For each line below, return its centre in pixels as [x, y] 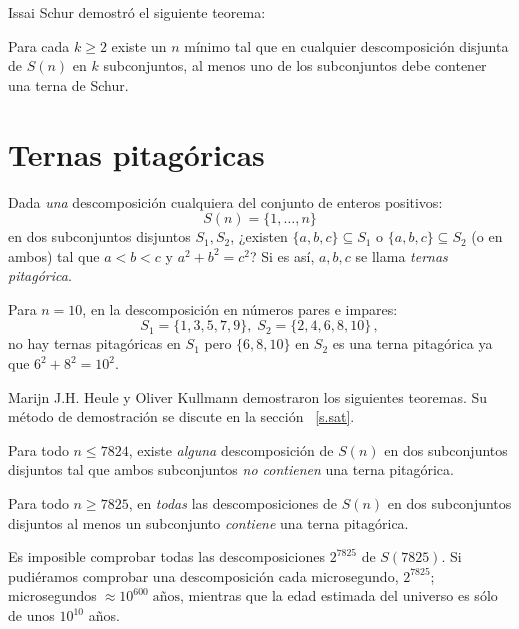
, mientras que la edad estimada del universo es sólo [339, 595]
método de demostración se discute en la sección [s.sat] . [181, 416]
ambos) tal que [54, 255]
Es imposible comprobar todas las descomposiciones [166, 556]
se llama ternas [401, 255]
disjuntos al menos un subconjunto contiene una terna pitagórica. [208, 522]
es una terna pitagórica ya [412, 343]
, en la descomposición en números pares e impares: [240, 308]
